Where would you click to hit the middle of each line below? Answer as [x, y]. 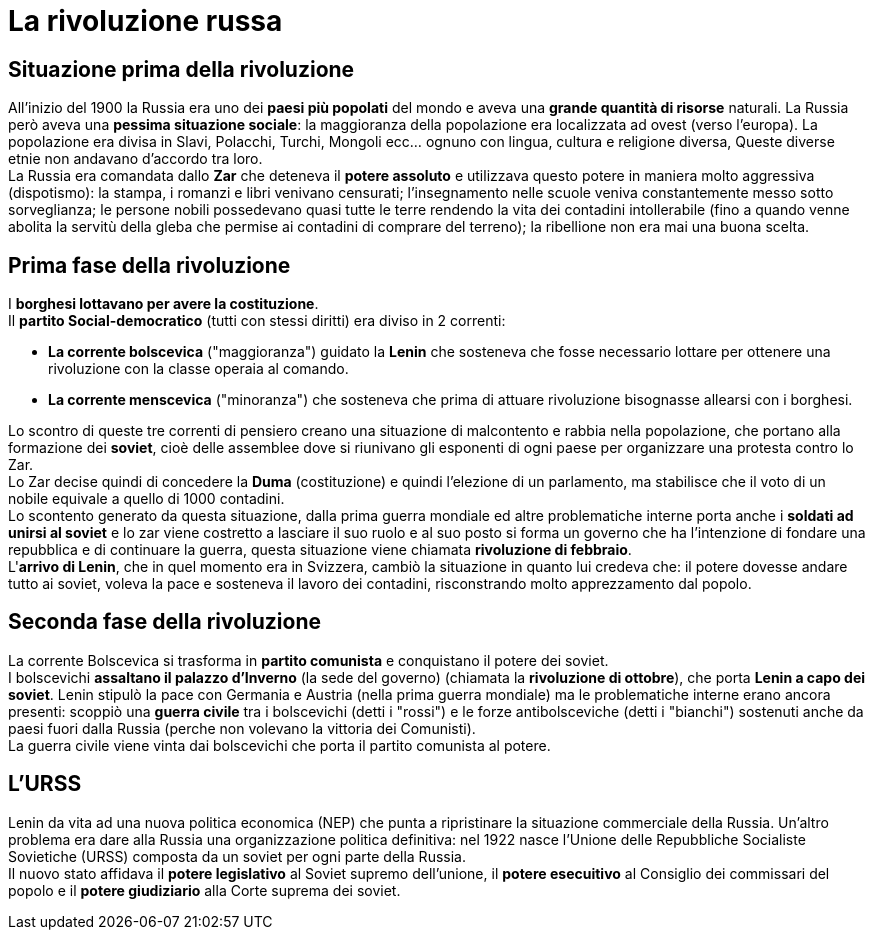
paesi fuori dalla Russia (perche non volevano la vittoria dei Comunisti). [242, 728]
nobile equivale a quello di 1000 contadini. [146, 499]
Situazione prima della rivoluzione [181, 69]
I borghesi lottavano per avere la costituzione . [163, 304]
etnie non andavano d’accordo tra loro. [135, 159]
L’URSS [45, 784]
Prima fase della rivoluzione [149, 265]
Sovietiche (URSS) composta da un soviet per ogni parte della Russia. [237, 856]
